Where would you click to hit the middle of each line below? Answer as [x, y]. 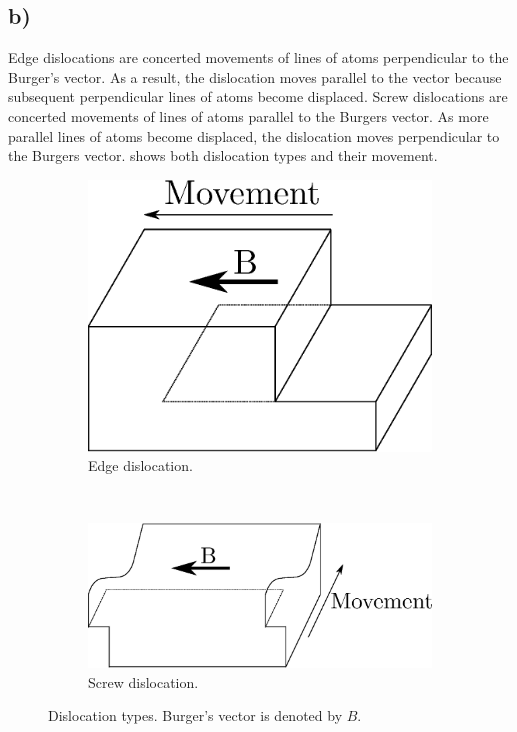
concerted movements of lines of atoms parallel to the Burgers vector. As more [248, 115]
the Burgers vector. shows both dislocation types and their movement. [223, 155]
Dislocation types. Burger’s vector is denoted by [195, 715]
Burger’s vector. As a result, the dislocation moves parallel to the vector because [255, 76]
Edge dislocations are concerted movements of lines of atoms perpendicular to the [258, 57]
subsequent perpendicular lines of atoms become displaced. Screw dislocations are [258, 96]
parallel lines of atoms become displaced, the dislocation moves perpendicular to [254, 135]
